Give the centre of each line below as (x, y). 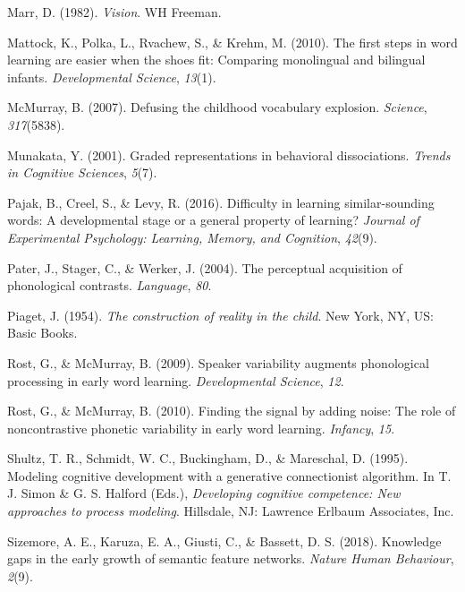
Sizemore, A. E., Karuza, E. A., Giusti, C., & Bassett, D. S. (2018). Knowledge (224, 541)
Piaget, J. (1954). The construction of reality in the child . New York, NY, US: (220, 315)
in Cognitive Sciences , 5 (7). (82, 172)
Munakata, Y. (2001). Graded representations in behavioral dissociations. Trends (229, 154)
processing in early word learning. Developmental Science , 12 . (176, 380)
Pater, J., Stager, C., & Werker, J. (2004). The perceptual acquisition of (205, 267)
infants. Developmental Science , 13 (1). (112, 77)
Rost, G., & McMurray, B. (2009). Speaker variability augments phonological (218, 362)
